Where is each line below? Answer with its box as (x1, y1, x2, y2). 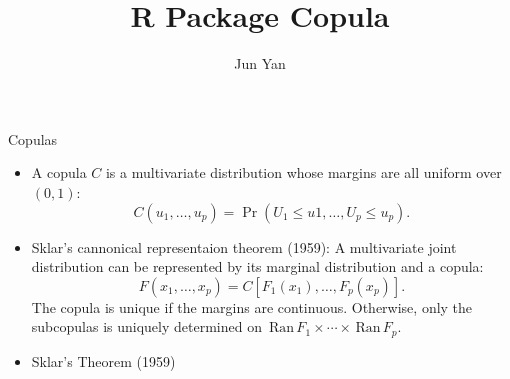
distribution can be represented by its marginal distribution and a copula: (31, 256, 484, 277)
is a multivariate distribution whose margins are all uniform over (105, 162, 502, 183)
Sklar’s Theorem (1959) (31, 350, 176, 371)
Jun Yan (234, 53, 286, 74)
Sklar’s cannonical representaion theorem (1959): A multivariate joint (31, 236, 457, 257)
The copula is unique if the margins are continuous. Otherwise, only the (31, 296, 473, 317)
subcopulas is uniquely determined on (31, 316, 262, 337)
